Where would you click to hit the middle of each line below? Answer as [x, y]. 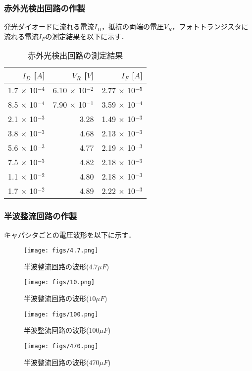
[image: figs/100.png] [61, 314]
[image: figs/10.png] [59, 282]
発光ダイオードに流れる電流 [49, 27]
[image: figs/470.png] [61, 346]
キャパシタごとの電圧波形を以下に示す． [70, 234]
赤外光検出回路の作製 [45, 8]
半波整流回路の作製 [41, 216]
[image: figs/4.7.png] [61, 251]
